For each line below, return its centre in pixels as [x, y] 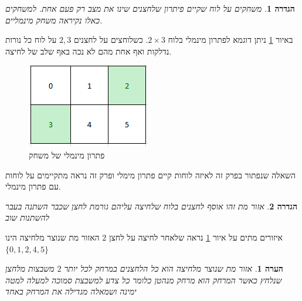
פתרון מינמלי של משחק [67, 155]
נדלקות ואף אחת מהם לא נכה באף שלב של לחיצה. [89, 51]
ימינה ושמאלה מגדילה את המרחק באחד [71, 291]
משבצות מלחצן [30, 268]
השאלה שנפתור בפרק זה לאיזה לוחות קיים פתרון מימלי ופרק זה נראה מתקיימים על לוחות [151, 175]
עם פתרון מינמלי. [33, 186]
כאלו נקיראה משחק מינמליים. [54, 20]
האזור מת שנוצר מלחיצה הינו [52, 237]
